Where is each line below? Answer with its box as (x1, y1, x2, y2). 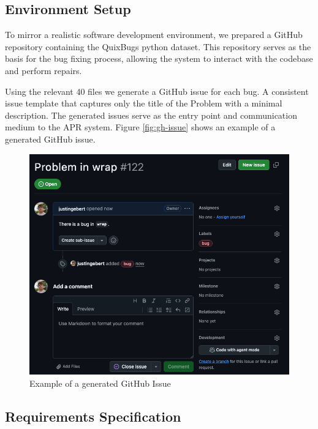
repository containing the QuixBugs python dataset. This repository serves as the (5, 40, 311, 53)
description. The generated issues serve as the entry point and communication (5, 108, 297, 121)
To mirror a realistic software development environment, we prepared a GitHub (5, 28, 303, 41)
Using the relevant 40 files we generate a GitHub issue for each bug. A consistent (5, 84, 309, 97)
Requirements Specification (5, 406, 181, 425)
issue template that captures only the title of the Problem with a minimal (5, 97, 282, 110)
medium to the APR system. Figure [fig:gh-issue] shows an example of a (5, 121, 276, 133)
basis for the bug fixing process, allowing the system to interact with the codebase (5, 52, 313, 65)
